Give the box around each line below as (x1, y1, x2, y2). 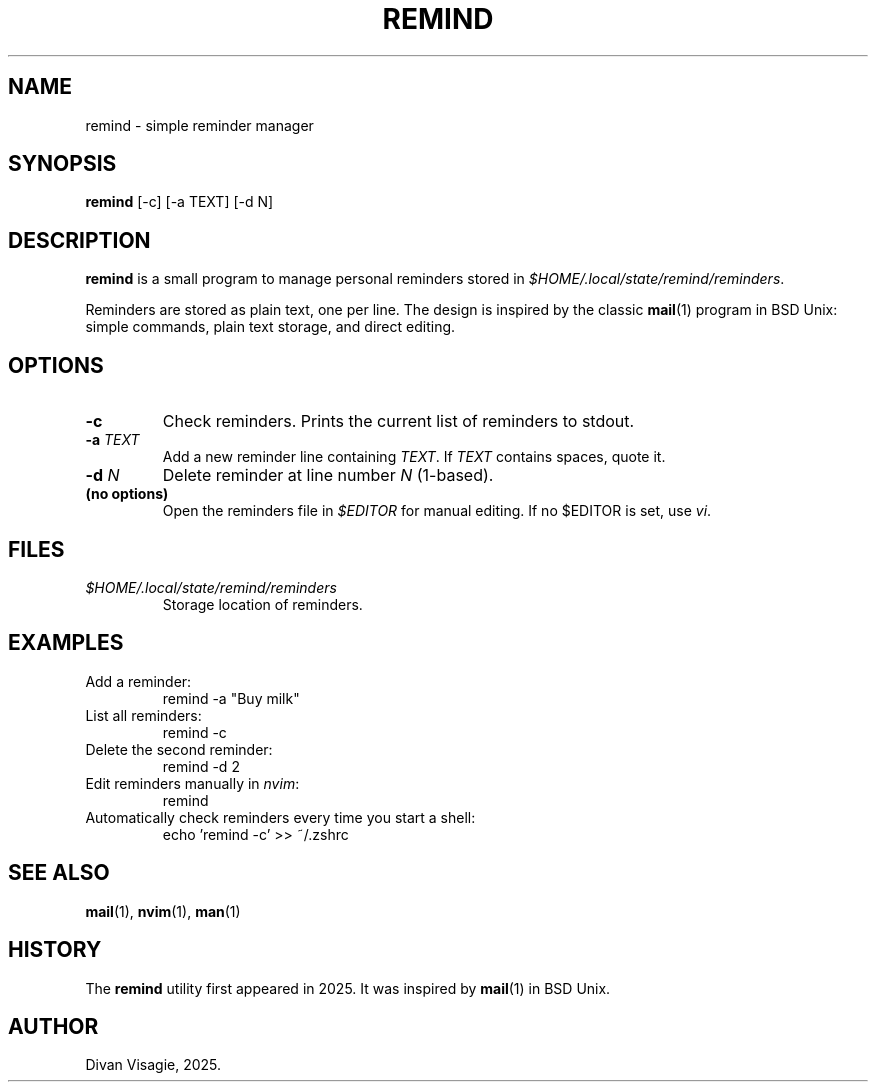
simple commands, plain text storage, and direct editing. (85, 318, 456, 336)
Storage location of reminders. (162, 595, 363, 613)
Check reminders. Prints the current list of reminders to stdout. (162, 411, 635, 432)
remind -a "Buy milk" (162, 689, 300, 707)
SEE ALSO (8, 860, 110, 886)
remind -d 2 (162, 757, 240, 775)
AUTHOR (8, 1013, 99, 1039)
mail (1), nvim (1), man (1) (85, 902, 241, 920)
